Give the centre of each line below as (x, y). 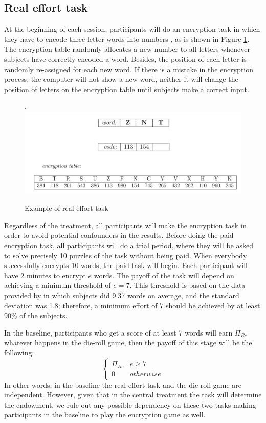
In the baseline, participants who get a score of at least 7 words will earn (118, 332)
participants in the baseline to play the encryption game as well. (105, 415)
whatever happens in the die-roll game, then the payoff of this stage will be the (128, 342)
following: (19, 352)
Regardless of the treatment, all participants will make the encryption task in (125, 225)
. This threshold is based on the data (187, 285)
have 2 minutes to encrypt (45, 275)
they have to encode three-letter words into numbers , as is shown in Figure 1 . (127, 39)
